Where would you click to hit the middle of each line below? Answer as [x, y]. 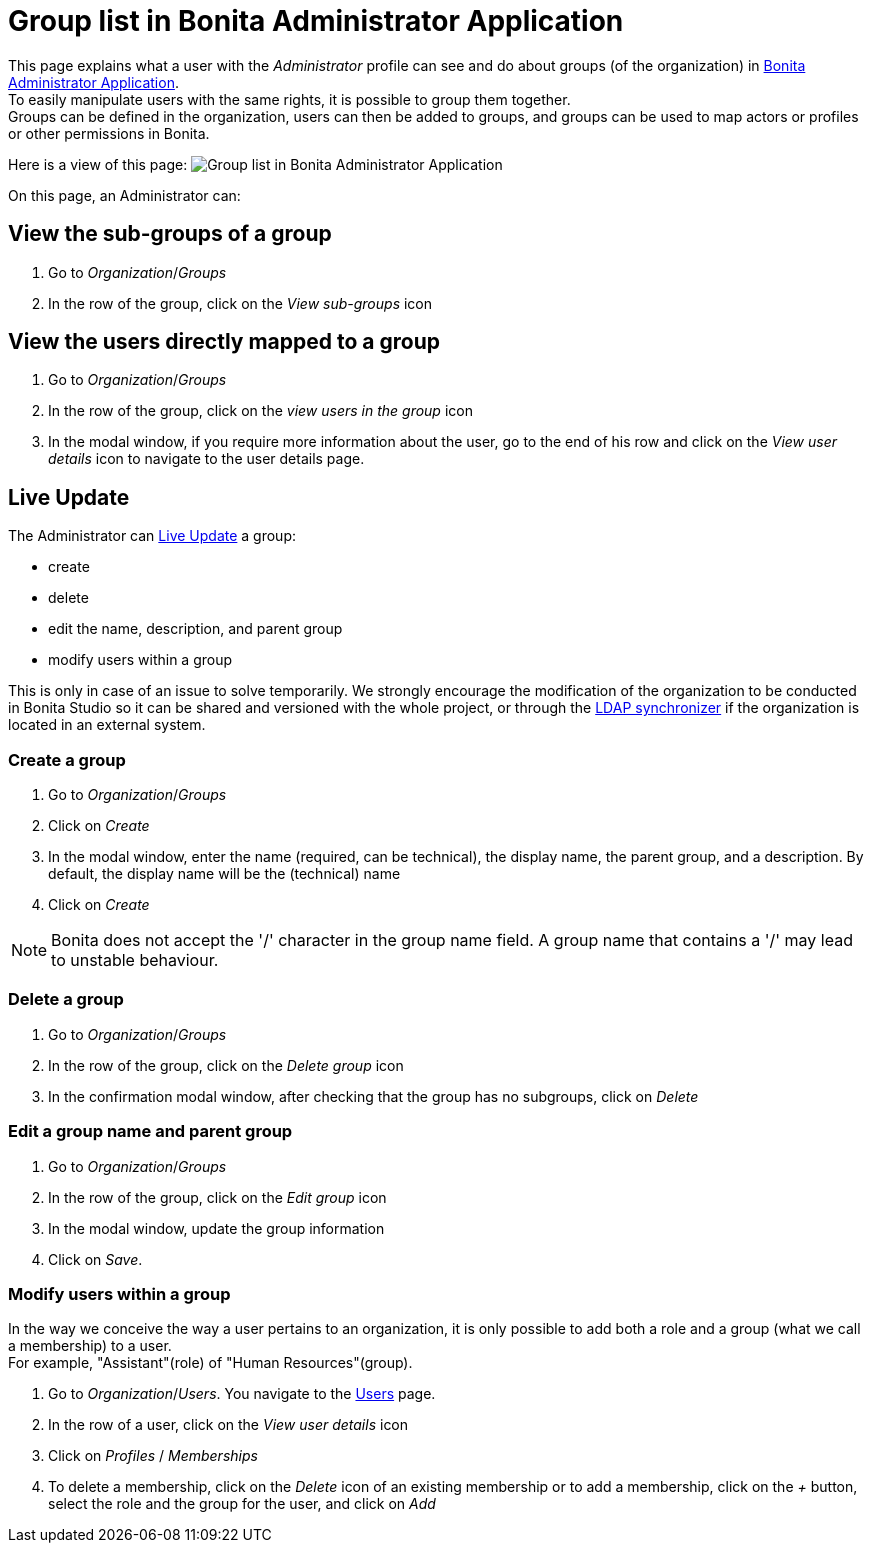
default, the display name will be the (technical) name [224, 874]
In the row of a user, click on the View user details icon [228, 1425]
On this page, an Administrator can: [124, 195]
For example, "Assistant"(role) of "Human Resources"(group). [210, 1363]
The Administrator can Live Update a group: [152, 536]
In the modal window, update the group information [216, 1228]
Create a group [67, 759]
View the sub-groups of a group [170, 234]
